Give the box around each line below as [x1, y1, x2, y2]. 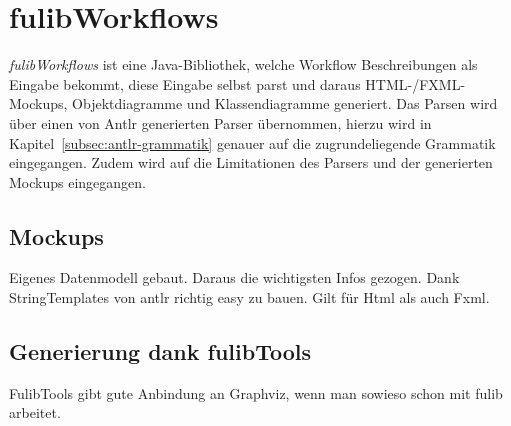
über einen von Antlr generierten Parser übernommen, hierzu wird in [9, 112, 432, 133]
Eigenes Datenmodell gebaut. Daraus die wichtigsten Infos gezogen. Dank [9, 267, 460, 288]
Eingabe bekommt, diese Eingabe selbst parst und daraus [9, 73, 361, 94]
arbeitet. [9, 402, 61, 423]
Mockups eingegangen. [9, 171, 146, 192]
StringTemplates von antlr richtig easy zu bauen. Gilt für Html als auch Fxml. [9, 287, 490, 308]
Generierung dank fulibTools [9, 336, 311, 367]
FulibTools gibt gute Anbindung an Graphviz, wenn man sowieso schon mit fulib [9, 382, 503, 403]
